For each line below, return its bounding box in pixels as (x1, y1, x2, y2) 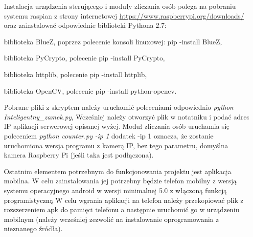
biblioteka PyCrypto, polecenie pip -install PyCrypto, (4, 53, 165, 63)
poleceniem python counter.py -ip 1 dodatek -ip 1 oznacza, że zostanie (4, 130, 214, 140)
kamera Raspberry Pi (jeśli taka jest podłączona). (4, 150, 154, 160)
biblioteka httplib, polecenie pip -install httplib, (4, 69, 147, 79)
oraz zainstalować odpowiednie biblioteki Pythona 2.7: (4, 20, 167, 30)
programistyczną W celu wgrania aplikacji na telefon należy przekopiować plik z (4, 195, 244, 205)
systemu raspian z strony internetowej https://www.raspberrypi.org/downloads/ (4, 10, 244, 20)
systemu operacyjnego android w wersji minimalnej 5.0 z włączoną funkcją (4, 185, 227, 195)
